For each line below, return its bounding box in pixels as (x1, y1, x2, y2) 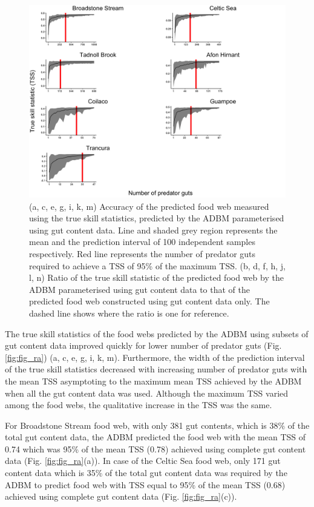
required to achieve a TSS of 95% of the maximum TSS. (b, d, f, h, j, (29, 259, 286, 272)
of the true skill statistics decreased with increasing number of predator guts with (5, 363, 307, 375)
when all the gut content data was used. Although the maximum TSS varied (5, 386, 289, 399)
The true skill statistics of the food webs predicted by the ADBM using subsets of (5, 327, 309, 340)
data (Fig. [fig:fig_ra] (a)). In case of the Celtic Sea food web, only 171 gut (5, 454, 281, 467)
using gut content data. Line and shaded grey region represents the (29, 223, 278, 236)
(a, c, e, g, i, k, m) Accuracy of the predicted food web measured (29, 200, 269, 212)
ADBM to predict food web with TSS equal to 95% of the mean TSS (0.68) (5, 478, 286, 491)
